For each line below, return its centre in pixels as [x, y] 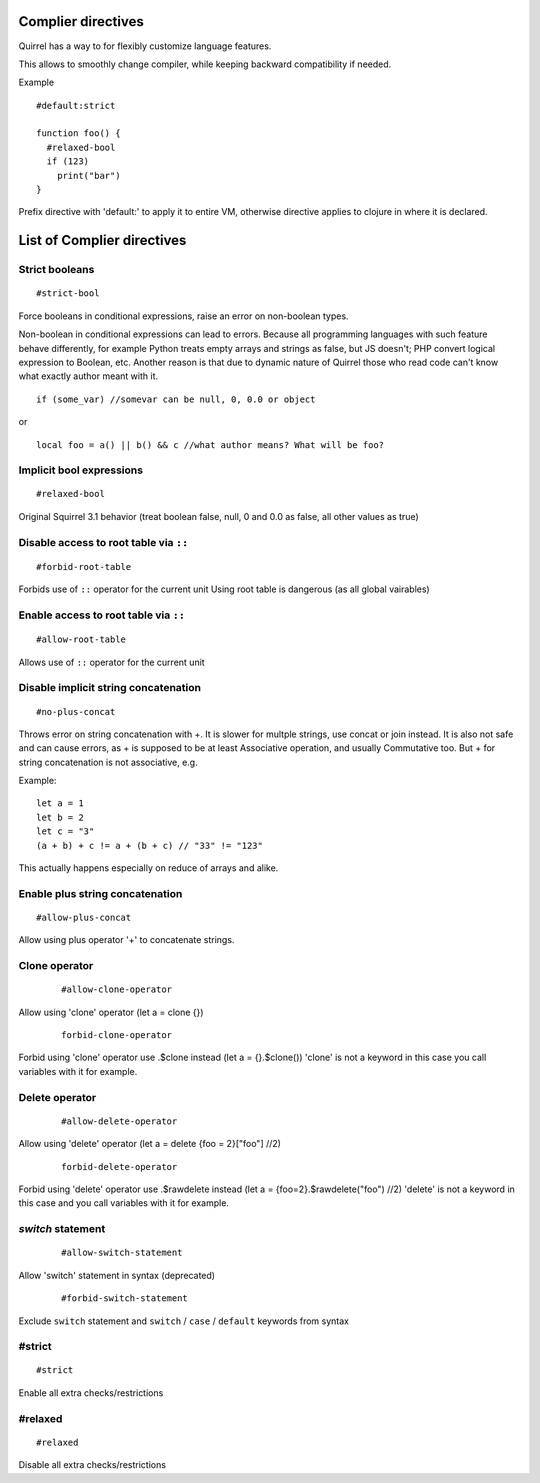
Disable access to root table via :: [103, 542]
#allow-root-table [81, 639]
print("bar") [88, 175]
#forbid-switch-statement [125, 1298]
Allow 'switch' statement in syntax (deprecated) [116, 1275]
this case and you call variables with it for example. [124, 1203]
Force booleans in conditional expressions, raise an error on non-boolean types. [183, 316]
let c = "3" [65, 831]
